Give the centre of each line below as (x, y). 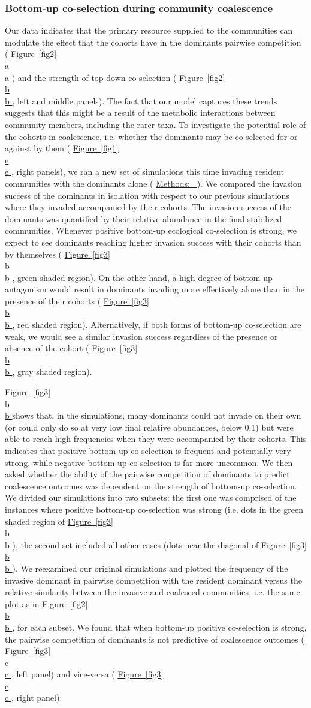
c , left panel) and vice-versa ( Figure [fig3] (84, 674)
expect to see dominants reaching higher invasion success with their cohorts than (153, 242)
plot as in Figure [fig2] (46, 603)
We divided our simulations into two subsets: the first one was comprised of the (151, 498)
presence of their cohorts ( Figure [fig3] (77, 301)
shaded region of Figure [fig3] (59, 521)
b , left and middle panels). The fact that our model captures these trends (141, 101)
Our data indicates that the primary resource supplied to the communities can (149, 30)
